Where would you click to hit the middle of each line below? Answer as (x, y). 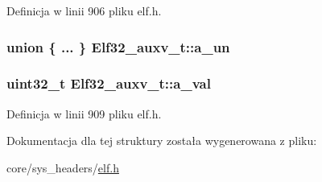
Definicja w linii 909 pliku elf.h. (84, 113)
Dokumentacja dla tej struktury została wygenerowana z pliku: (162, 141)
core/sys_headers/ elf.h (63, 167)
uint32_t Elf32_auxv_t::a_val (109, 83)
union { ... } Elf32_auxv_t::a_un (118, 46)
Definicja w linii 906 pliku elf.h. (84, 10)
